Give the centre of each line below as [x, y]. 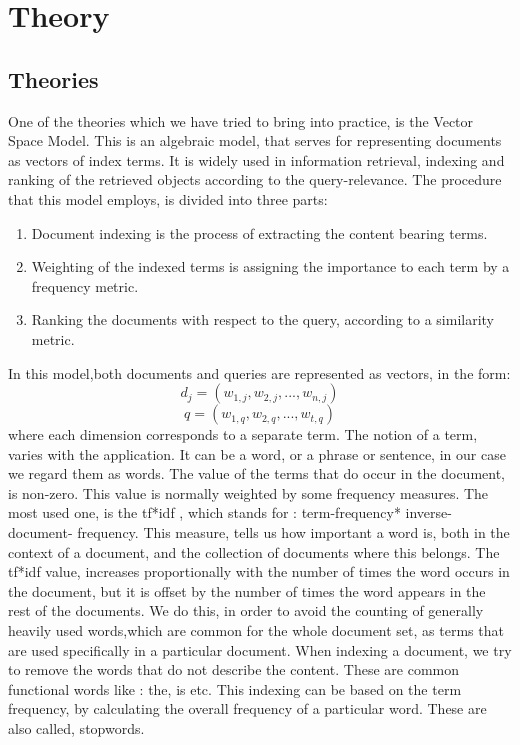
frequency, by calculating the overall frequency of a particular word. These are [247, 708]
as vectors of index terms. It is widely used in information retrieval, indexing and [256, 159]
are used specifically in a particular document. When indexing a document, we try [260, 649]
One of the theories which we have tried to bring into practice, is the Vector [241, 120]
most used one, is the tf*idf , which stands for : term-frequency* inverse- [230, 512]
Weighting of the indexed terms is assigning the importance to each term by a [270, 266]
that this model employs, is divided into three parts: [168, 198]
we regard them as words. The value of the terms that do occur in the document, [256, 473]
